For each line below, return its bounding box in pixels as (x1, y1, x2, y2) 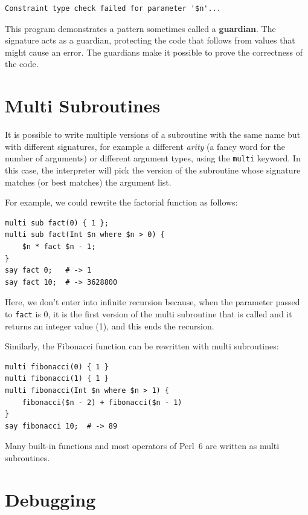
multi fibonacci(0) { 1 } (5, 362, 109, 371)
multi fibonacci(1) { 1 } (5, 374, 109, 383)
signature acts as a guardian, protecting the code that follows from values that (5, 34, 295, 47)
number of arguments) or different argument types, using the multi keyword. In (5, 152, 301, 164)
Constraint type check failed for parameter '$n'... (5, 4, 221, 13)
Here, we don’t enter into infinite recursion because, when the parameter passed (5, 296, 300, 308)
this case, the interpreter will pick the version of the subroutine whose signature (5, 163, 301, 176)
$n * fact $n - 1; (22, 242, 96, 251)
